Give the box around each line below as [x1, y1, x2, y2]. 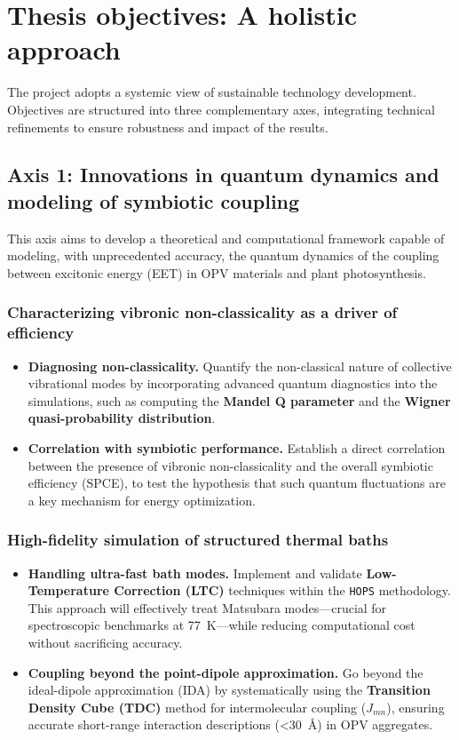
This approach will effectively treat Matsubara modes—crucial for [28, 598, 387, 617]
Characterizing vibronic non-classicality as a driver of [7, 301, 398, 323]
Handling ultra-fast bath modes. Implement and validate [28, 563, 362, 582]
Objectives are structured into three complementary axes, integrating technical [7, 99, 435, 118]
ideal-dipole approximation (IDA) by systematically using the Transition [28, 680, 431, 699]
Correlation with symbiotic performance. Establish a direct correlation [28, 438, 446, 457]
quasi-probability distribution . [28, 409, 216, 427]
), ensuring [386, 697, 445, 716]
